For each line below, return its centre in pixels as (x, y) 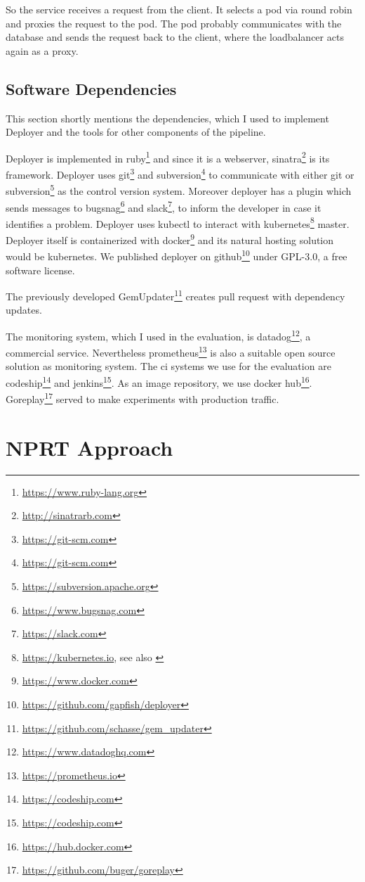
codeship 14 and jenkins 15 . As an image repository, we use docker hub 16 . (159, 382)
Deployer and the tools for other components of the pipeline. (136, 132)
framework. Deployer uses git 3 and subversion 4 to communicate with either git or (180, 173)
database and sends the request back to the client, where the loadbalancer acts (175, 37)
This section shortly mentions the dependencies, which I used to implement (167, 118)
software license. (40, 270)
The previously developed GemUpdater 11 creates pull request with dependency (175, 295)
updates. (24, 310)
